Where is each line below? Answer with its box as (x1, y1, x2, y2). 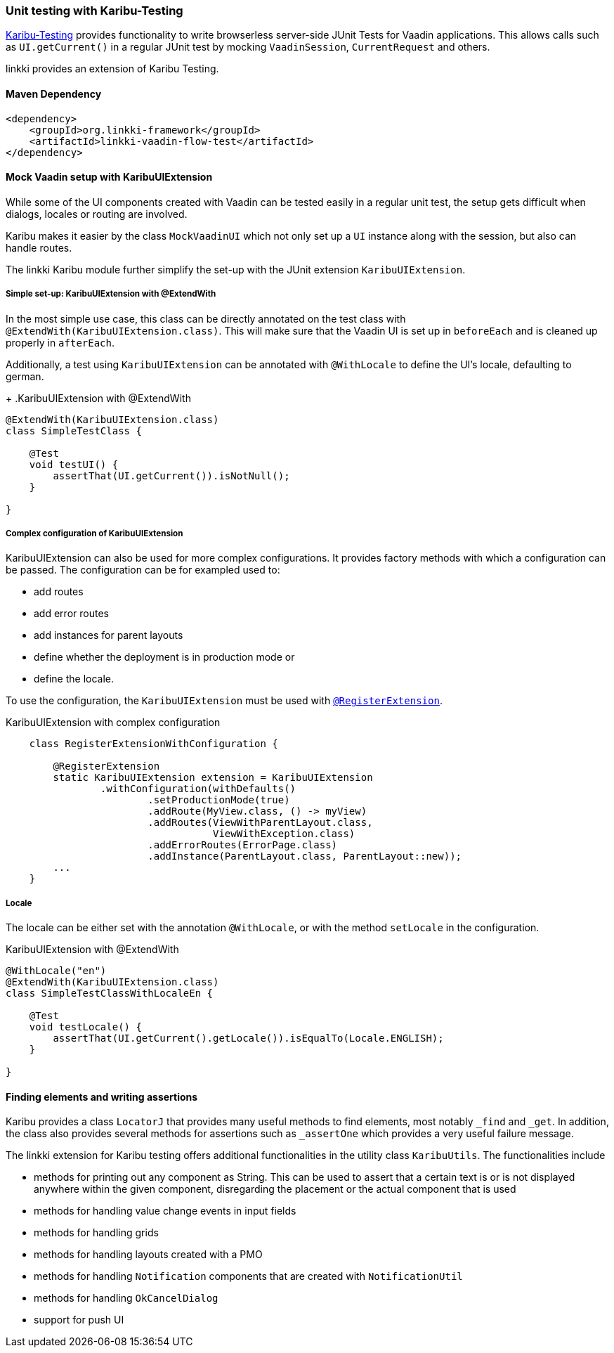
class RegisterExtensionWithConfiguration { (29, 738, 278, 750)
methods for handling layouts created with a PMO (34, 1248, 263, 1261)
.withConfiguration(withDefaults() (100, 783, 296, 795)
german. (6, 370, 44, 382)
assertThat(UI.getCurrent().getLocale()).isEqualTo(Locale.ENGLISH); (53, 1032, 444, 1044)
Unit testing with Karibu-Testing (6, 4, 183, 18)
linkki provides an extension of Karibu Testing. (6, 63, 219, 75)
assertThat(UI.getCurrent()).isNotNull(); (53, 470, 290, 481)
